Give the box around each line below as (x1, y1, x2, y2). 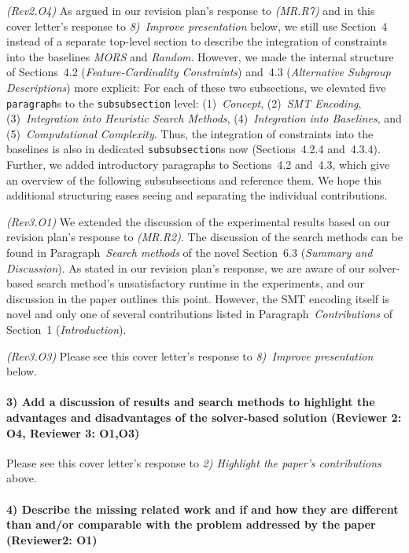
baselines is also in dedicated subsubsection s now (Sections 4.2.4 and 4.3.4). (6, 141, 381, 157)
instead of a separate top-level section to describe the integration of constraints (6, 33, 387, 49)
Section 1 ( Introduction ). (6, 321, 127, 337)
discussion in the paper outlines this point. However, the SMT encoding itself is (6, 290, 390, 306)
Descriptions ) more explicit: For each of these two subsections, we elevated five (6, 79, 386, 95)
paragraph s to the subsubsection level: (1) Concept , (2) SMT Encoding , (6, 94, 362, 111)
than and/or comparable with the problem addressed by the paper (6, 516, 376, 533)
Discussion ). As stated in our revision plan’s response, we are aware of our (6, 259, 366, 276)
